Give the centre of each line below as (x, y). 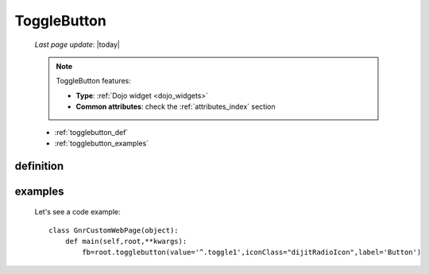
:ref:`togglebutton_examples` (102, 143)
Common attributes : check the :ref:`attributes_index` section (176, 106)
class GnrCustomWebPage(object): (114, 230)
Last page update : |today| (77, 44)
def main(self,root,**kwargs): (126, 241)
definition (39, 166)
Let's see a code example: (77, 212)
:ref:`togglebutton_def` (91, 132)
